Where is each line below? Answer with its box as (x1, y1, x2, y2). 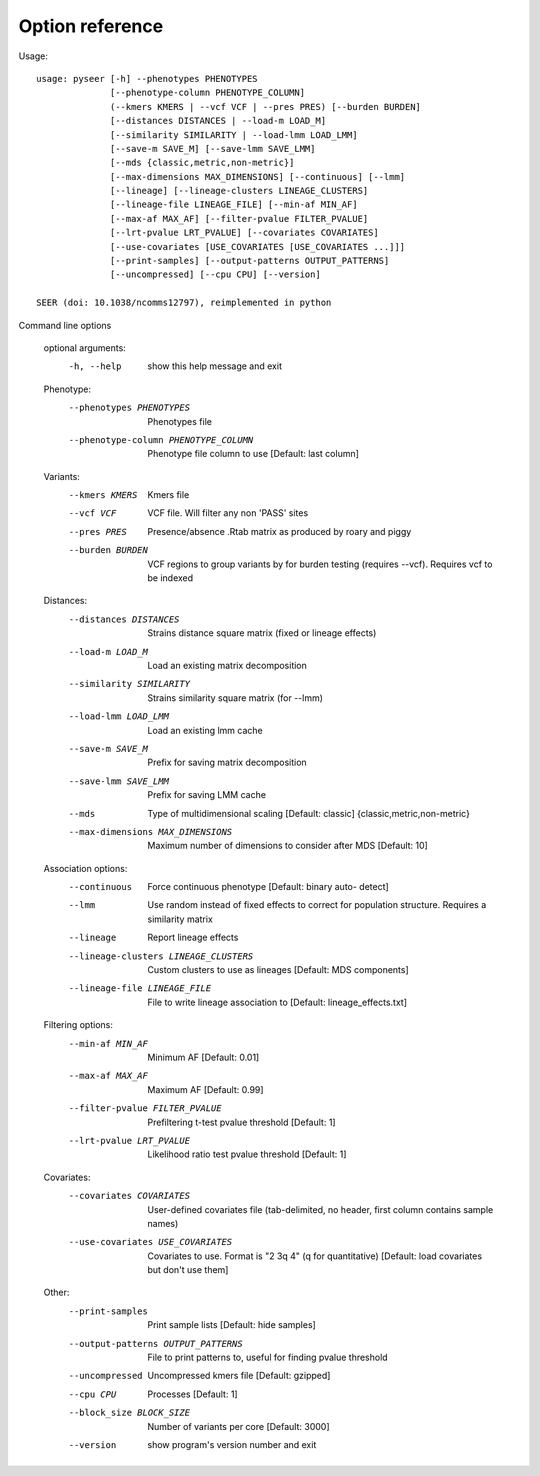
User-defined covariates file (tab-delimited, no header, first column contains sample (147, 1203, 494, 1215)
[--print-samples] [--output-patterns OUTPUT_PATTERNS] (110, 255, 390, 267)
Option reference (18, 15, 164, 37)
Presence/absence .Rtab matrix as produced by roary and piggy (147, 525, 412, 537)
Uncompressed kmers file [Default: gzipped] (147, 1370, 331, 1382)
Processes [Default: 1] (147, 1388, 239, 1400)
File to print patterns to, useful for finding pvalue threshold (147, 1351, 389, 1364)
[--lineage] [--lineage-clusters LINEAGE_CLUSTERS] (110, 185, 369, 197)
